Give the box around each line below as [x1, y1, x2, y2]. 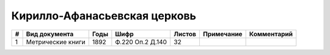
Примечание [202, 30, 243, 38]
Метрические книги [26, 37, 86, 46]
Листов [174, 30, 197, 38]
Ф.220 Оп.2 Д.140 [115, 37, 167, 46]
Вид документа [26, 30, 74, 38]
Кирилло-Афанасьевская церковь [11, 9, 197, 22]
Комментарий [249, 30, 293, 38]
